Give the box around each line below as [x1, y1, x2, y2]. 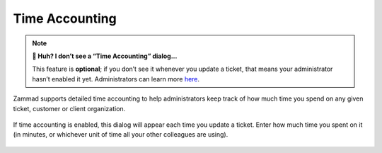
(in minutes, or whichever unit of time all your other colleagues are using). [13, 130, 228, 139]
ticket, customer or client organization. [13, 104, 126, 113]
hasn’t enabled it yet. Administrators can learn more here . [32, 74, 200, 83]
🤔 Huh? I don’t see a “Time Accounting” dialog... [32, 52, 178, 60]
